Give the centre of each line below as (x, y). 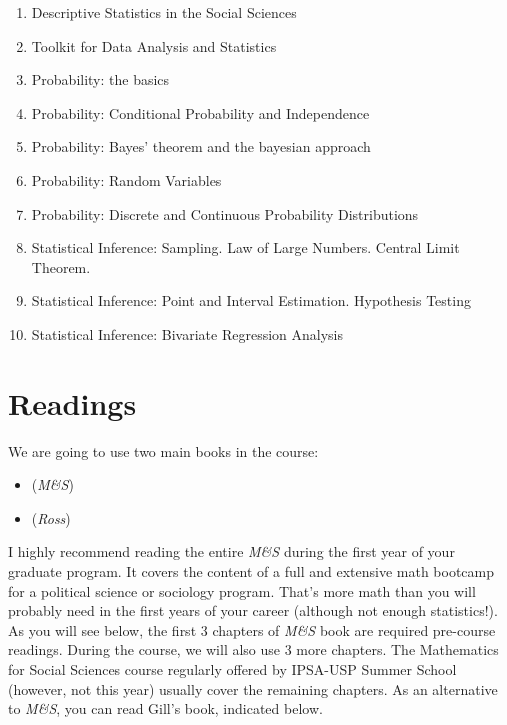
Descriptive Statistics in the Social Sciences (164, 12)
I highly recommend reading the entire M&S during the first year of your (231, 551)
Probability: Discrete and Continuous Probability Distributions (225, 213)
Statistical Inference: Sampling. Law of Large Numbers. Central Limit (245, 247)
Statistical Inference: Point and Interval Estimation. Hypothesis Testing (251, 300)
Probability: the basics (100, 79)
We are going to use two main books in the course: (163, 450)
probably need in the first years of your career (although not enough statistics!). (253, 610)
